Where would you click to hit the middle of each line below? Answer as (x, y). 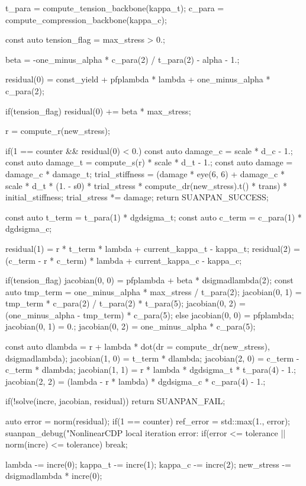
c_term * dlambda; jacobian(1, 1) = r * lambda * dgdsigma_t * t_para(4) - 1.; (151, 370)
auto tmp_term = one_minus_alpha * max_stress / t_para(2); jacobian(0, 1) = (154, 291)
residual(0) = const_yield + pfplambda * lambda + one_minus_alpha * (138, 79)
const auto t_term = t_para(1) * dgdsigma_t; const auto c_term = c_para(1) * (154, 217)
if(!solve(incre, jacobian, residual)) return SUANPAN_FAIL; (115, 401)
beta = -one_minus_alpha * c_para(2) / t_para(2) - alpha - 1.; (123, 59)
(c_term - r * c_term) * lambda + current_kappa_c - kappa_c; (124, 260)
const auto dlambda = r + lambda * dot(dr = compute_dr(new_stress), (138, 346)
